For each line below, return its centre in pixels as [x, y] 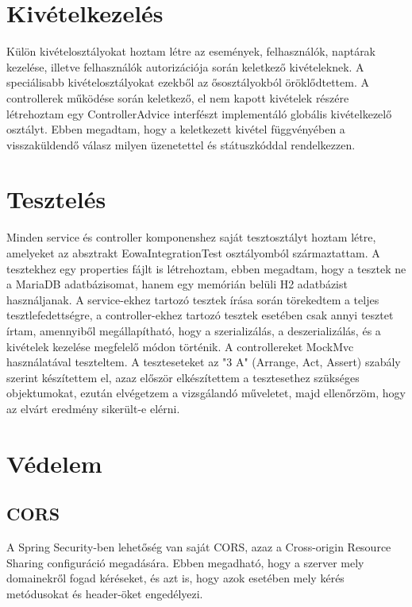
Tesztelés [56, 199]
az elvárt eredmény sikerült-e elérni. [93, 408]
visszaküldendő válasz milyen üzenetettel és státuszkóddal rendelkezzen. [181, 144]
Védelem [54, 463]
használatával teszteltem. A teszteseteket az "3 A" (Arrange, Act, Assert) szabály [204, 362]
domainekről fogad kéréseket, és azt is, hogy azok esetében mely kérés [175, 578]
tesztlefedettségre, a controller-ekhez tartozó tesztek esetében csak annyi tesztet [200, 315]
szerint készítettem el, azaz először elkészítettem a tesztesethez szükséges [183, 377]
